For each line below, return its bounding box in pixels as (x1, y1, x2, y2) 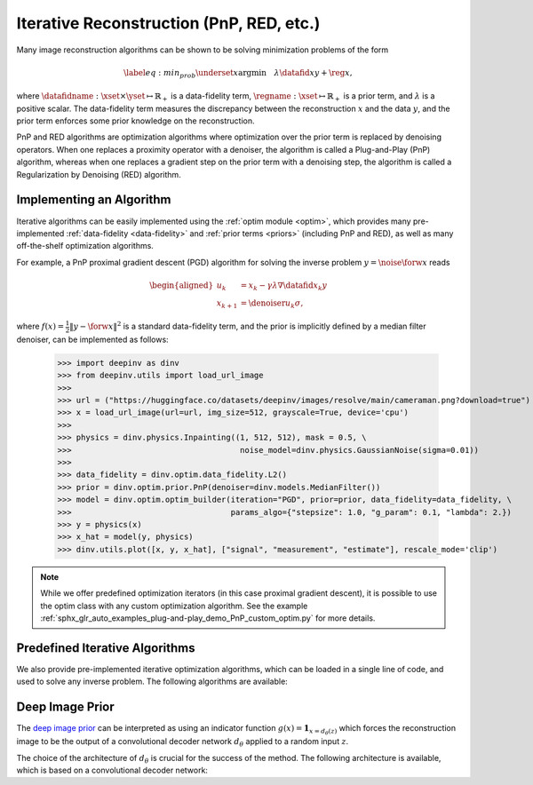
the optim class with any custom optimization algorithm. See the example (40, 600, 308, 611)
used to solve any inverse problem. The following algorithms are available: (16, 676, 288, 687)
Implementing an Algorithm (16, 192, 172, 208)
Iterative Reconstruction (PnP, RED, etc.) (16, 13, 321, 33)
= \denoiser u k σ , (240, 297, 304, 310)
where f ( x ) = (16, 321, 65, 332)
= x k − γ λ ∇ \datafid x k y (240, 280, 328, 292)
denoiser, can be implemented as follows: (16, 334, 169, 345)
